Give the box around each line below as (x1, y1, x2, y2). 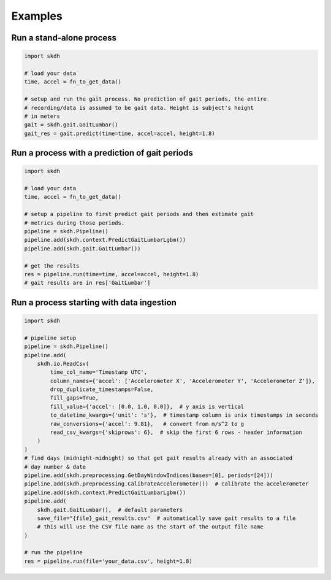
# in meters (24, 112, 61, 120)
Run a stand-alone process (11, 33, 116, 43)
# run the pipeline (24, 549, 83, 556)
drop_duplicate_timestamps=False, (50, 386, 154, 393)
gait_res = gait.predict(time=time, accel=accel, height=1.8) (24, 130, 215, 137)
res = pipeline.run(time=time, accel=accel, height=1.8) (24, 271, 199, 277)
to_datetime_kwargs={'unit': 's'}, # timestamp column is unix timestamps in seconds (50, 412, 319, 419)
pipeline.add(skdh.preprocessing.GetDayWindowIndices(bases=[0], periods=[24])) (24, 471, 273, 479)
